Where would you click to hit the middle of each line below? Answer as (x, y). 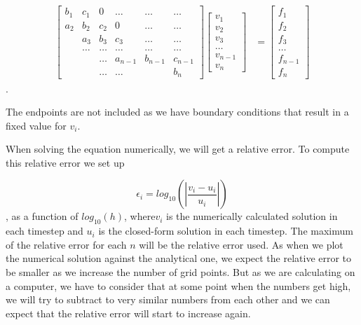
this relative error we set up (65, 162)
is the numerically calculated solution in (252, 216)
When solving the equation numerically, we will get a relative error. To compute (178, 149)
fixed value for (36, 125)
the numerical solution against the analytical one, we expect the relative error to (179, 258)
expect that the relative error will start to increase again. (128, 313)
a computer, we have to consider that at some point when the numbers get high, (178, 285)
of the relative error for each (66, 244)
